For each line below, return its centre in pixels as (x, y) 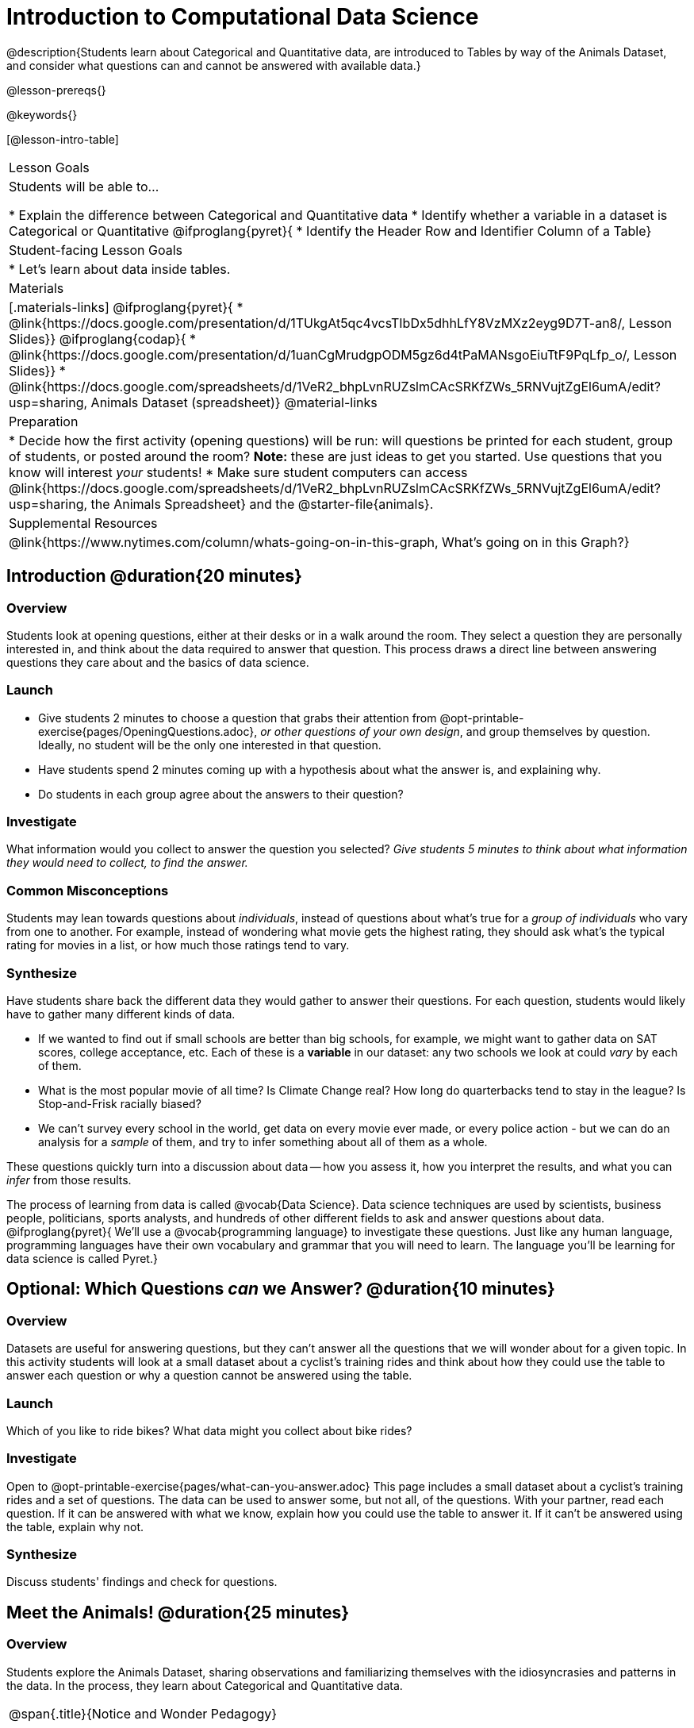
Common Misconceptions (88, 890)
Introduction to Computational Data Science (243, 17)
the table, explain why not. (75, 1526)
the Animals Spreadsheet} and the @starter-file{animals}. (262, 504)
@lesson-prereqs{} (56, 90)
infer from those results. (69, 1180)
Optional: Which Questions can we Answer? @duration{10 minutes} (281, 1289)
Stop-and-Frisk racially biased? (120, 1103)
